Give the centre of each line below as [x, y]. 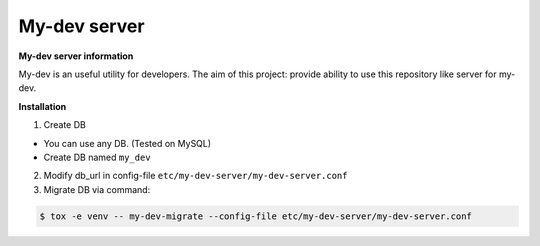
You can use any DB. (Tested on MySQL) [127, 143]
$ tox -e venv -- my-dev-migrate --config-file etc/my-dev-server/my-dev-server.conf [255, 216]
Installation [42, 106]
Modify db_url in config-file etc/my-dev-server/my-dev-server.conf [195, 176]
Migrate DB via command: [97, 189]
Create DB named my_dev [97, 157]
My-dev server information [76, 56]
